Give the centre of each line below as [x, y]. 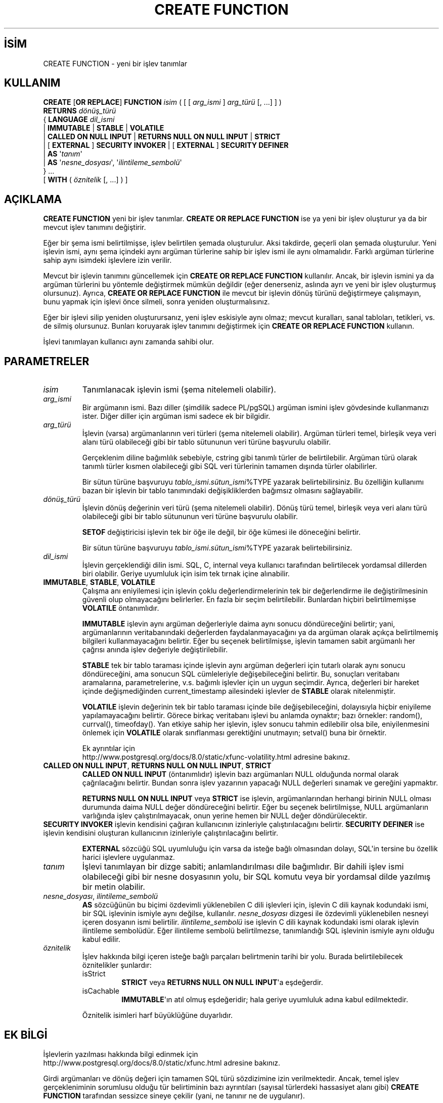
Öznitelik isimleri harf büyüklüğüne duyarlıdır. [158, 1015]
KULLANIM [32, 83]
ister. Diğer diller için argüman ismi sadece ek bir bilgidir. [176, 416]
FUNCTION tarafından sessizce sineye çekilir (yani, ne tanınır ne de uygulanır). [174, 1095]
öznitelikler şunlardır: [117, 965]
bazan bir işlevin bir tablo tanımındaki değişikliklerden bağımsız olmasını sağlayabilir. [223, 491]
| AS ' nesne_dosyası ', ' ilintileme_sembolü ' [113, 163]
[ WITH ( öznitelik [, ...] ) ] [85, 180]
